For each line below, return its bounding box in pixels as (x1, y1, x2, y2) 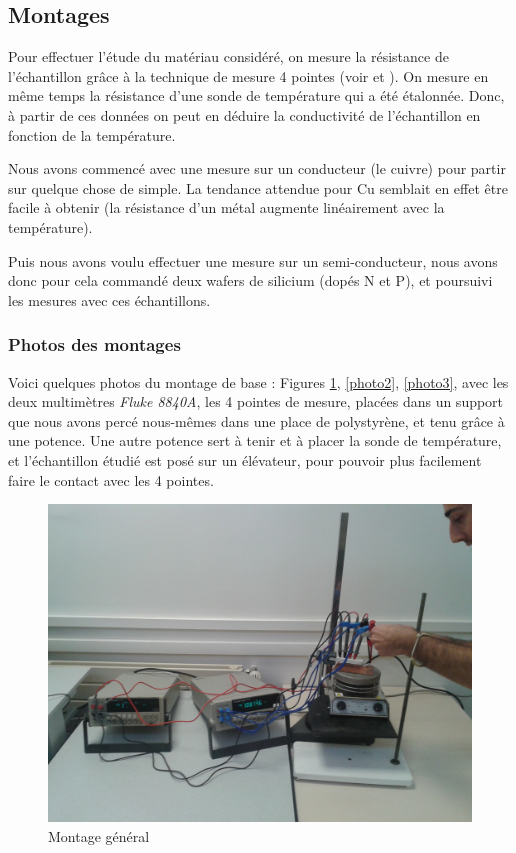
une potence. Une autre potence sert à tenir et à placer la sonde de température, (8, 430, 502, 451)
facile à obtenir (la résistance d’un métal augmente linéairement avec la (8, 197, 445, 218)
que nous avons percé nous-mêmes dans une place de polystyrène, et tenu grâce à (8, 410, 505, 431)
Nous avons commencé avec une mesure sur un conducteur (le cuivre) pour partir (8, 158, 506, 179)
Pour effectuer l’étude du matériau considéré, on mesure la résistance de (8, 46, 449, 67)
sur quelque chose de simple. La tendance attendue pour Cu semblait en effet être (8, 177, 508, 198)
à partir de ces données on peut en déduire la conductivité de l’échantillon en (8, 104, 481, 125)
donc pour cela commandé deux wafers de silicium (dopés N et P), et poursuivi (8, 270, 493, 291)
